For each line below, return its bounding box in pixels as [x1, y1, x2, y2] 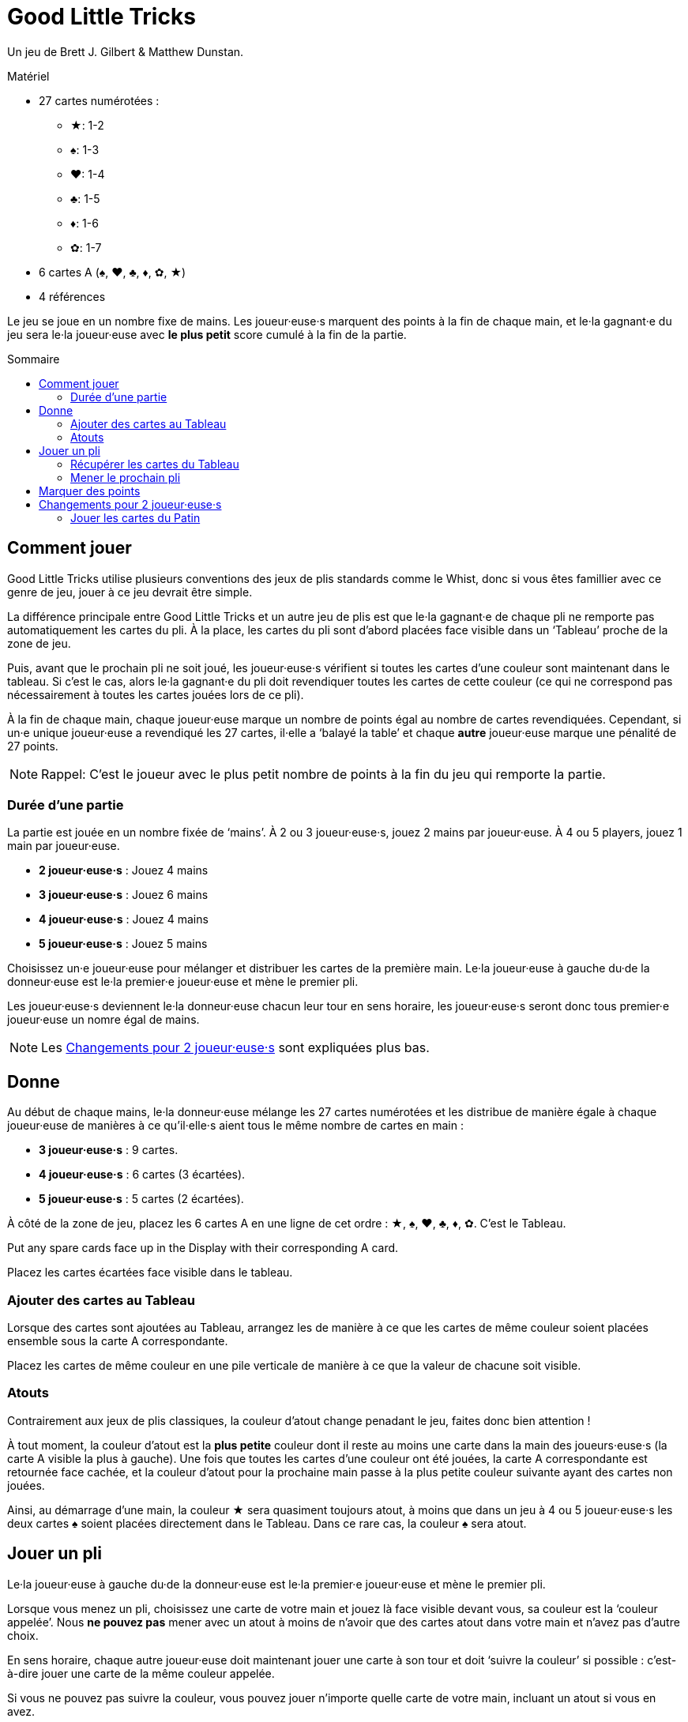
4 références [39, 289, 106, 303]
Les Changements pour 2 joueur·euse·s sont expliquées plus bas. [41, 1040, 430, 1056]
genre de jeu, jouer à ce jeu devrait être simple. [7, 585, 253, 599]
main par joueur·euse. [7, 839, 120, 853]
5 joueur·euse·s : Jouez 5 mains [39, 937, 208, 951]
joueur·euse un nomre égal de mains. [7, 1013, 200, 1027]
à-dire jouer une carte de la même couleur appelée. [7, 1666, 275, 1680]
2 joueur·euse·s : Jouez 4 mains [39, 863, 209, 878]
